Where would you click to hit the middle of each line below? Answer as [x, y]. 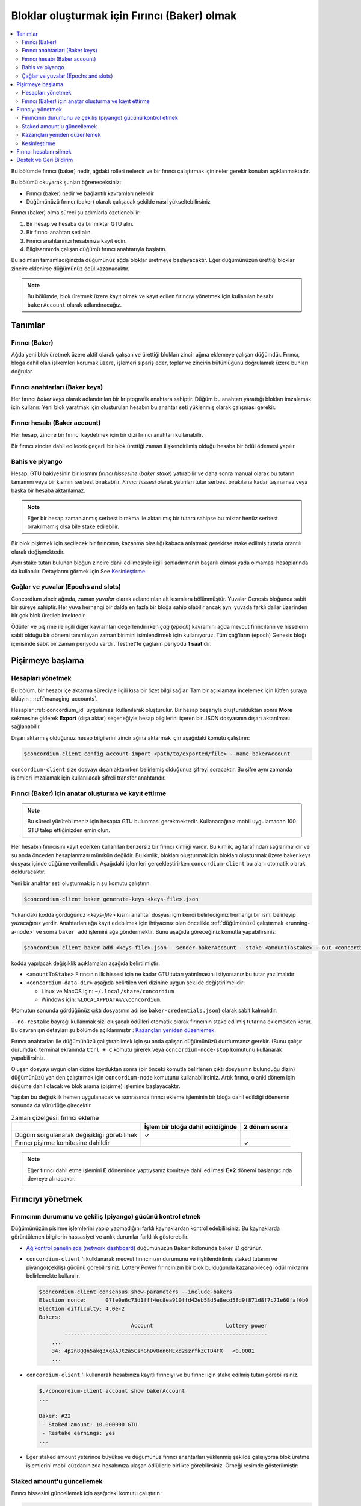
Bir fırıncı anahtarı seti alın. [59, 233]
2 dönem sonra [266, 1127]
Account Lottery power [199, 1326]
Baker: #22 [55, 1416]
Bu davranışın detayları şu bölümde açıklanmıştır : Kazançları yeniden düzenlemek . [114, 1030]
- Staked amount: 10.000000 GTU [90, 1424]
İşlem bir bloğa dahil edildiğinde [191, 1127]
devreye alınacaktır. [51, 1178]
